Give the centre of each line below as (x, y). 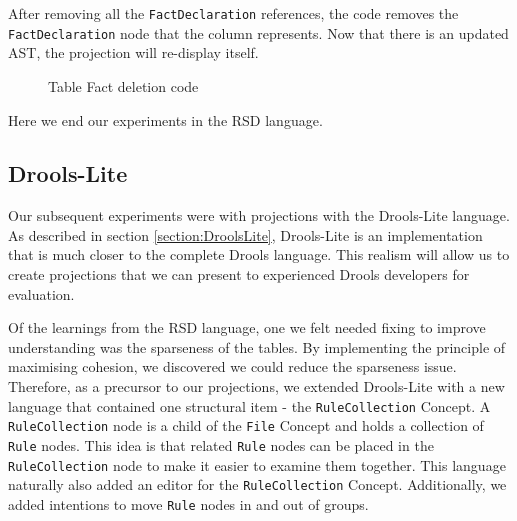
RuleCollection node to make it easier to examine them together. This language (257, 464)
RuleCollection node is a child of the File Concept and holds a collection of (246, 425)
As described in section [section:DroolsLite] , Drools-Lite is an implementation (245, 234)
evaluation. (41, 293)
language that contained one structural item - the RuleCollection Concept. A (249, 405)
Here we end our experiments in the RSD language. (165, 119)
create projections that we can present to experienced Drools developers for (239, 274)
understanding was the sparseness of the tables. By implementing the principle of (257, 346)
